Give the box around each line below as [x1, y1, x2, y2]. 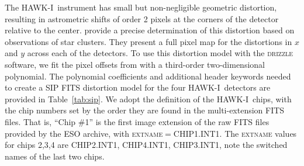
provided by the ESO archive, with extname [5, 127, 163, 139]
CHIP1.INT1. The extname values [173, 127, 297, 139]
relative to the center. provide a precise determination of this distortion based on [5, 24, 295, 36]
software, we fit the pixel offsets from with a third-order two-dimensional [5, 58, 265, 70]
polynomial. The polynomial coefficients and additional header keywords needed [5, 70, 291, 82]
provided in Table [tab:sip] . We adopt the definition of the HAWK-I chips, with [5, 92, 292, 105]
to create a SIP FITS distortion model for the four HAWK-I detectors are [5, 81, 271, 94]
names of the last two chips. [5, 150, 105, 162]
